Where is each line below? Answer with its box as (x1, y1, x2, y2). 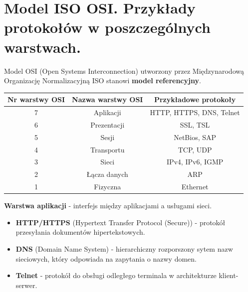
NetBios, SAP (174, 132, 217, 142)
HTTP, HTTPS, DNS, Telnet (150, 107, 240, 118)
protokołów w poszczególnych (4, 17, 211, 37)
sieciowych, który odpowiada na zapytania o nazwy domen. (15, 253, 197, 264)
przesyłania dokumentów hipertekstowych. (15, 227, 145, 237)
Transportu (90, 144, 125, 154)
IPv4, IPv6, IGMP (166, 156, 224, 167)
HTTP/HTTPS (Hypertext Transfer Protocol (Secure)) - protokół (15, 217, 226, 227)
